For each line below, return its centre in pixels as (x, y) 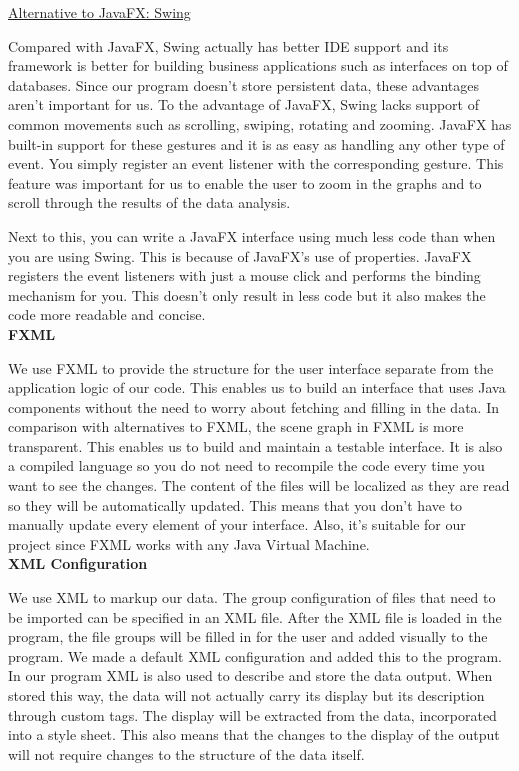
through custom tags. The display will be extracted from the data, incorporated (252, 714)
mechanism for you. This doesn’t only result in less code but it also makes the (247, 294)
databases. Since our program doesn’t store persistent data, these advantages (243, 84)
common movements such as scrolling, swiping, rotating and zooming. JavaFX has (260, 123)
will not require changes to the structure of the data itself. (186, 753)
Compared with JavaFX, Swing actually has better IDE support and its (228, 45)
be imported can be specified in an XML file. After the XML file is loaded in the (255, 616)
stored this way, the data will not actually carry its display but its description (246, 695)
